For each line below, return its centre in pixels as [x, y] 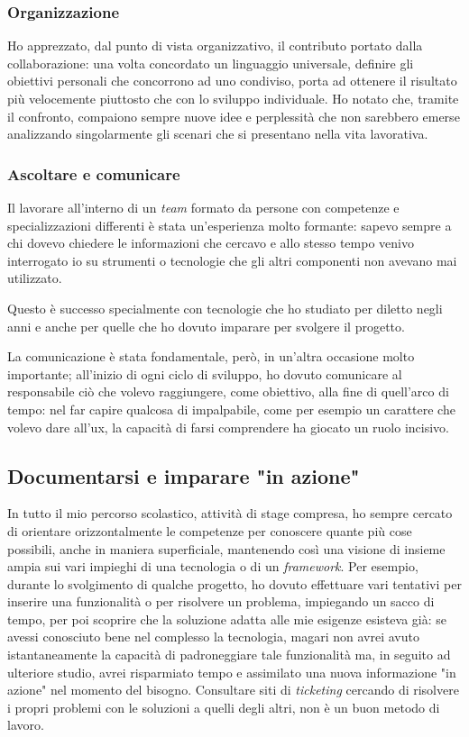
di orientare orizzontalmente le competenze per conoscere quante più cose [210, 530]
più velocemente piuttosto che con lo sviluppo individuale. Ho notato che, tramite [233, 98]
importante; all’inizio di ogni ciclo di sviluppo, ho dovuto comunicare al [205, 373]
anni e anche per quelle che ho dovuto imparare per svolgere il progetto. [206, 326]
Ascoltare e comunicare [94, 173]
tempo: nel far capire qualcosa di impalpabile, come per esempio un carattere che [231, 409]
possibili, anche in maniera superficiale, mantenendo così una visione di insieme [226, 548]
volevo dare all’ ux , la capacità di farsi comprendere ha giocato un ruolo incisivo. [229, 427]
